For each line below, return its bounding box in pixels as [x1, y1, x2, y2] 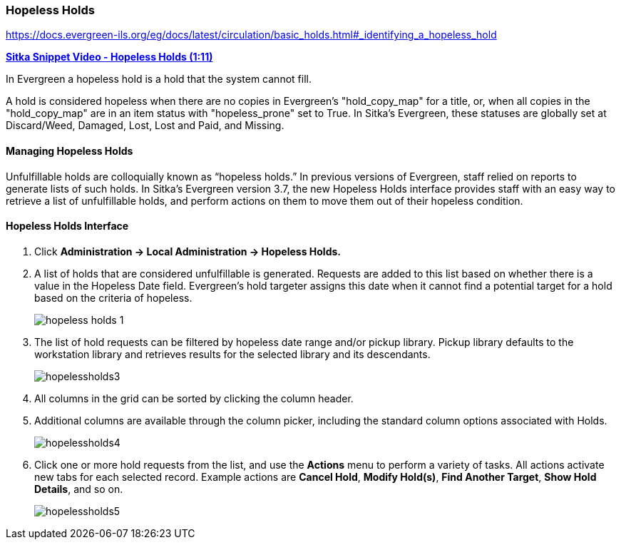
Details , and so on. [34, 482, 123, 495]
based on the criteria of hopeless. [34, 291, 193, 304]
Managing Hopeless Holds [6, 144, 133, 157]
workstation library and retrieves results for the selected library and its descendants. [34, 347, 431, 360]
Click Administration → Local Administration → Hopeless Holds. [34, 245, 341, 258]
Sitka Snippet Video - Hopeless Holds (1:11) [6, 51, 213, 63]
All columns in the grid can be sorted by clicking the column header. [34, 392, 354, 404]
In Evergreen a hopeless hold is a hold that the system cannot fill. [6, 73, 312, 86]
